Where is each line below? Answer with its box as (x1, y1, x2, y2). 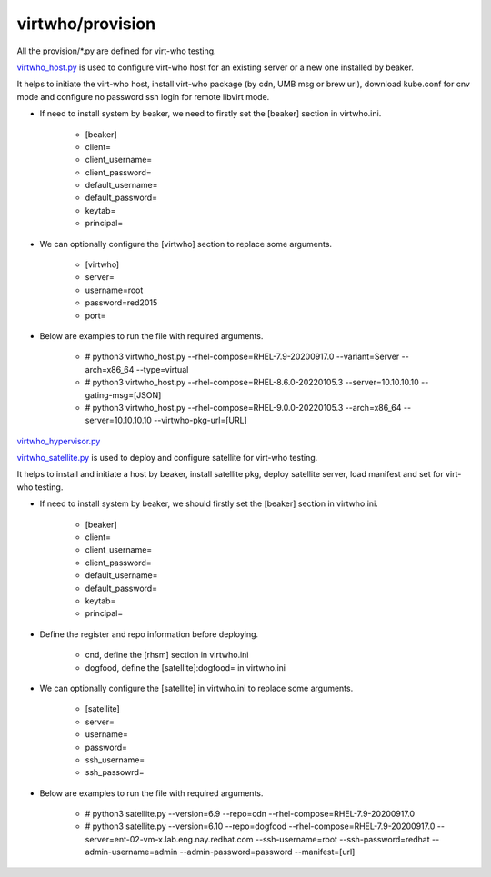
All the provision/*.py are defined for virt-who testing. (16, 45, 217, 56)
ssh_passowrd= (85, 767, 145, 778)
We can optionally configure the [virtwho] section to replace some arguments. (39, 238, 332, 249)
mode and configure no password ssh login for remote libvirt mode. (16, 91, 270, 102)
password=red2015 (85, 297, 158, 308)
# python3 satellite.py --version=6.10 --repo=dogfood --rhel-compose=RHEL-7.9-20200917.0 (85, 821, 436, 832)
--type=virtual (135, 364, 189, 374)
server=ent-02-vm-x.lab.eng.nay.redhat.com (85, 833, 254, 844)
